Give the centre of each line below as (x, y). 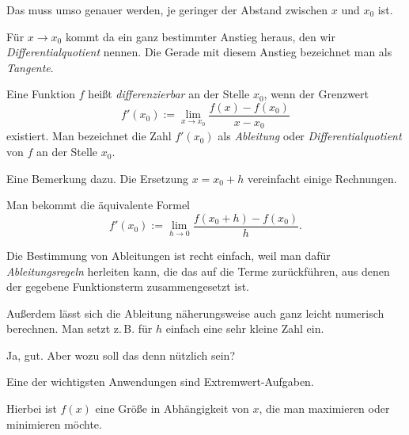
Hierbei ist (32, 408)
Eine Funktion (41, 94)
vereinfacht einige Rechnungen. (322, 178)
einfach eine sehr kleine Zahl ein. (245, 328)
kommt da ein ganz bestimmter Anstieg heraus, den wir (200, 36)
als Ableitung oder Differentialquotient (310, 136)
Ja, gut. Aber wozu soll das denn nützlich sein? (121, 355)
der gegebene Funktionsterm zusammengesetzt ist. (128, 286)
